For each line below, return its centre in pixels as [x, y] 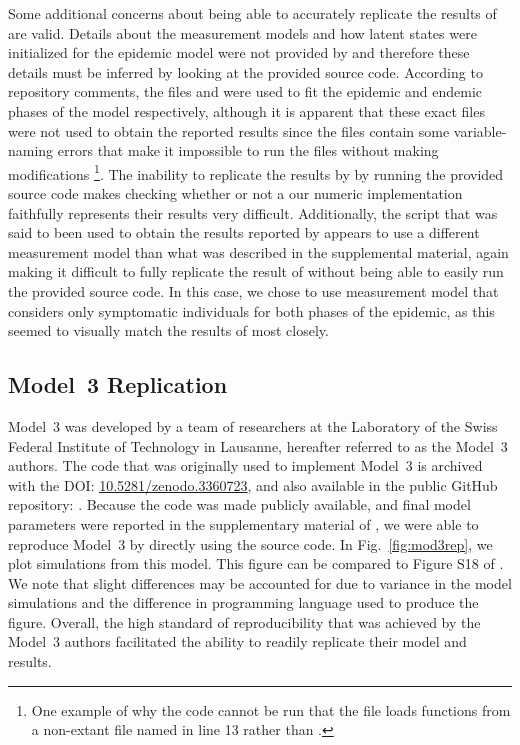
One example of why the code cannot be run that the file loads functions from [271, 709]
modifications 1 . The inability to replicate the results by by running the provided [256, 172]
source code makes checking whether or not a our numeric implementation [235, 193]
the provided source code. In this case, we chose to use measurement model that [253, 290]
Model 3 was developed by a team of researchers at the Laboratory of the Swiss [253, 425]
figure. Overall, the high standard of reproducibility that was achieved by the [244, 621]
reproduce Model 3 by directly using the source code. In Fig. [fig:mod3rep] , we [250, 543]
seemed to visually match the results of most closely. [168, 330]
